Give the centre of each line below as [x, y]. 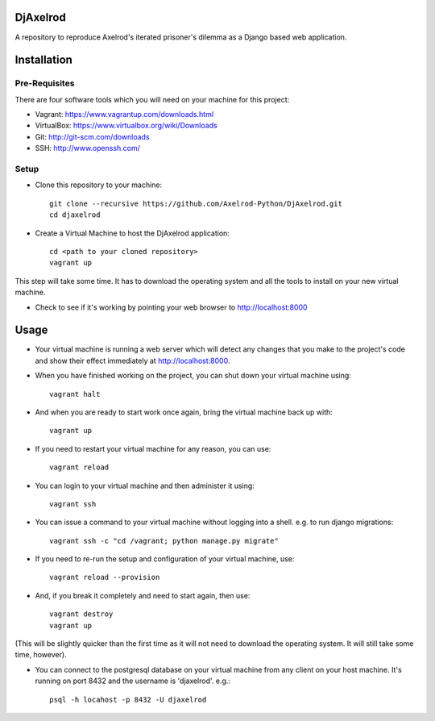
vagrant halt [75, 394]
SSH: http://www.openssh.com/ [88, 148]
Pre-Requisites [45, 83]
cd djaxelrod [75, 215]
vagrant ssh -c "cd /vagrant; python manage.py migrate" [164, 541]
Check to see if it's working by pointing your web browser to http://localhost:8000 [171, 307]
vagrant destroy [81, 614]
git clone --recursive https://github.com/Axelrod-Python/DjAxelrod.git [196, 203]
